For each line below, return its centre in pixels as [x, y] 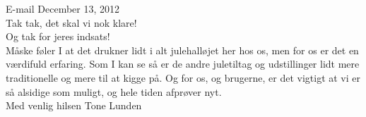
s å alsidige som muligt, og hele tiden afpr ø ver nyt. [114, 91]
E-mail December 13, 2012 [63, 8]
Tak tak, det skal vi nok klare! [71, 22]
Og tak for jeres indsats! [58, 36]
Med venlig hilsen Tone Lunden [74, 105]
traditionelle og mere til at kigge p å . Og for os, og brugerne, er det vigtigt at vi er [183, 77]
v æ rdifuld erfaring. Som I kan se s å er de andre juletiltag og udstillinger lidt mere [183, 64]
